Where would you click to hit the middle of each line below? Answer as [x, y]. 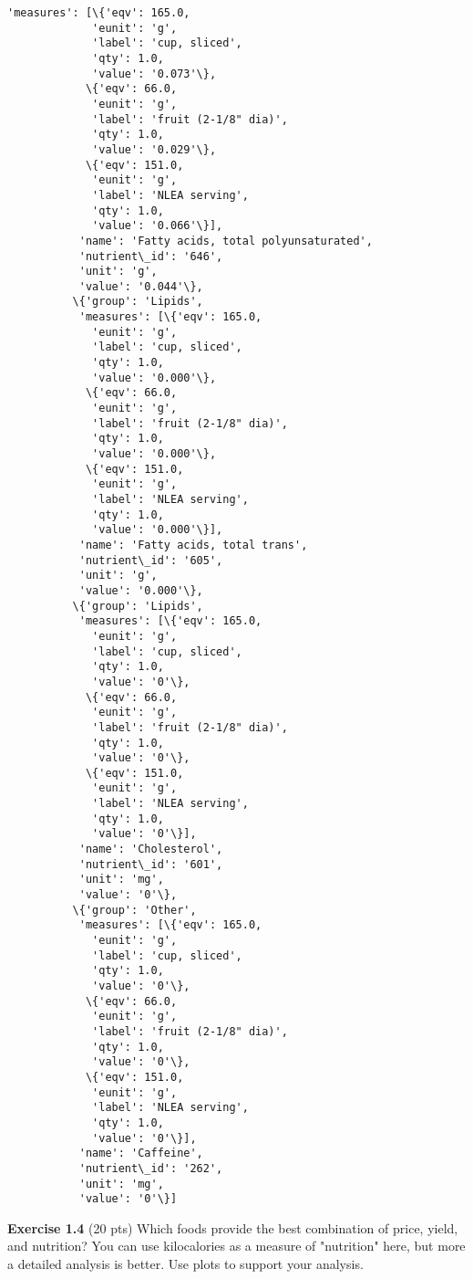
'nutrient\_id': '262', [151, 1168]
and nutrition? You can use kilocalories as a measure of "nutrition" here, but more [236, 1246]
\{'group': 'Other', [134, 910]
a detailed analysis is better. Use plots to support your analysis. [185, 1264]
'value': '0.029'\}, [154, 149]
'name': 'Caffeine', [141, 1153]
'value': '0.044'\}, [141, 286]
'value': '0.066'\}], [158, 226]
